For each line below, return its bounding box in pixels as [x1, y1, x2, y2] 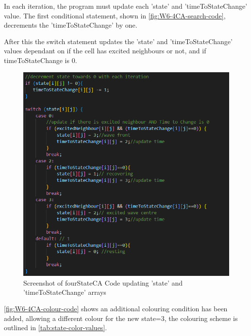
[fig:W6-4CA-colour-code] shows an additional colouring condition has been [4, 303, 228, 313]
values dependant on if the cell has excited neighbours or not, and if [4, 46, 206, 56]
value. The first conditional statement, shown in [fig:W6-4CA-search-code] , [4, 10, 226, 20]
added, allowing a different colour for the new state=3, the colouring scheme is [4, 313, 238, 323]
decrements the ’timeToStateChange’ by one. [4, 20, 137, 30]
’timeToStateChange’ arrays [23, 287, 106, 297]
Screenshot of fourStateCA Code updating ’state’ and [23, 277, 183, 288]
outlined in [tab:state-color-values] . [4, 322, 107, 333]
